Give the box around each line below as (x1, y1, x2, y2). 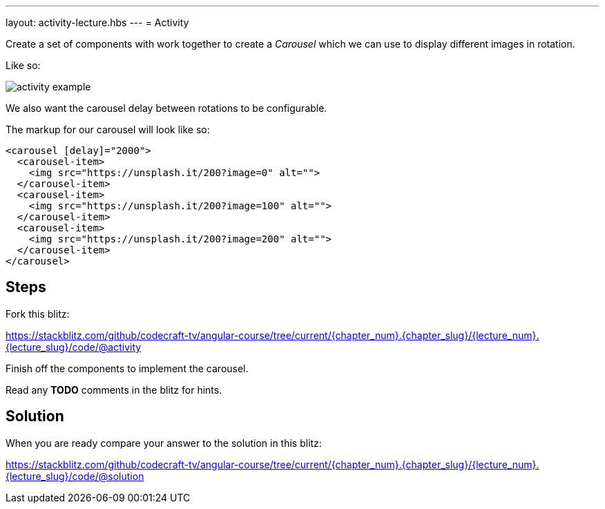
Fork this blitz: (6, 307, 70, 320)
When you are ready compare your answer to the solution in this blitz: (6, 436, 322, 449)
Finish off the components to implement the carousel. (6, 362, 249, 374)
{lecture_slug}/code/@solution (6, 470, 144, 482)
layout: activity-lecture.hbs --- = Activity (6, 17, 189, 28)
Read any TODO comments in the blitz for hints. (6, 383, 222, 396)
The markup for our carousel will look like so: (6, 124, 210, 135)
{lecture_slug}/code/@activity (6, 340, 142, 353)
